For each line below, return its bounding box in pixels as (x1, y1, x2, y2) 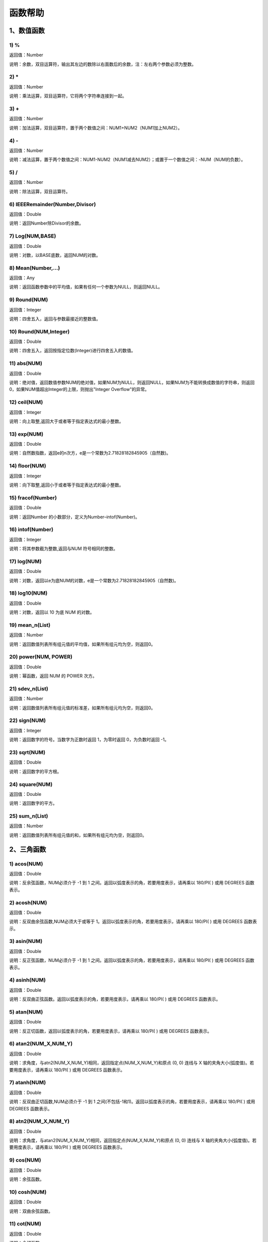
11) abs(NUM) (9, 360, 43, 367)
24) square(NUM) (9, 780, 53, 787)
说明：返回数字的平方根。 (9, 768, 62, 775)
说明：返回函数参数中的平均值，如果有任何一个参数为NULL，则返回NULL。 (9, 284, 163, 290)
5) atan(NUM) (9, 1009, 43, 1015)
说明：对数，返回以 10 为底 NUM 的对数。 (9, 609, 94, 616)
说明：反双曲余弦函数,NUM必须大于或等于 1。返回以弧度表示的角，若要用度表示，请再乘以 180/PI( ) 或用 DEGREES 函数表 (9, 919, 257, 925)
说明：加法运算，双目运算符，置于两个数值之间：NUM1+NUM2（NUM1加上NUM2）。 (9, 125, 183, 131)
